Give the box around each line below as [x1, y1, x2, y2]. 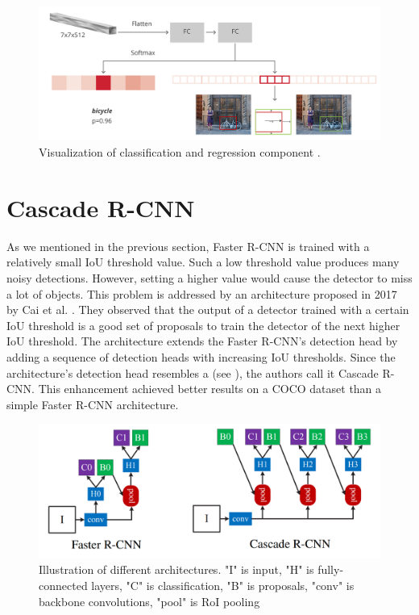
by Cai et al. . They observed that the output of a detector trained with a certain [6, 301, 409, 318]
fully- [317, 561, 344, 578]
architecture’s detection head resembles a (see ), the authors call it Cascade [6, 364, 379, 381]
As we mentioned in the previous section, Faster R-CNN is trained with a [6, 237, 370, 254]
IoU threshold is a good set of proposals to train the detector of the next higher [6, 316, 400, 333]
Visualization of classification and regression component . [39, 144, 321, 161]
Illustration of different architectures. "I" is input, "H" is [39, 561, 314, 578]
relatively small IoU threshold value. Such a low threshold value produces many [6, 253, 400, 270]
